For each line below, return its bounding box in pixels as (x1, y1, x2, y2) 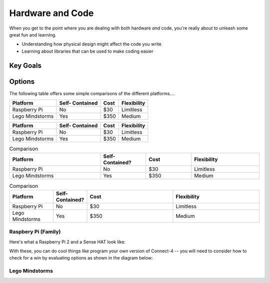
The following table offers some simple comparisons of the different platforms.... (9, 90, 175, 96)
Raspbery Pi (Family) (9, 228, 61, 235)
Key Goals (9, 61, 42, 70)
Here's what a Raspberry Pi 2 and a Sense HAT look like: (9, 238, 126, 245)
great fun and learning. (9, 32, 57, 38)
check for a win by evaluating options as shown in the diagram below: (9, 255, 153, 261)
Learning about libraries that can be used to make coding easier (21, 48, 153, 54)
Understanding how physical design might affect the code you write (21, 41, 162, 47)
